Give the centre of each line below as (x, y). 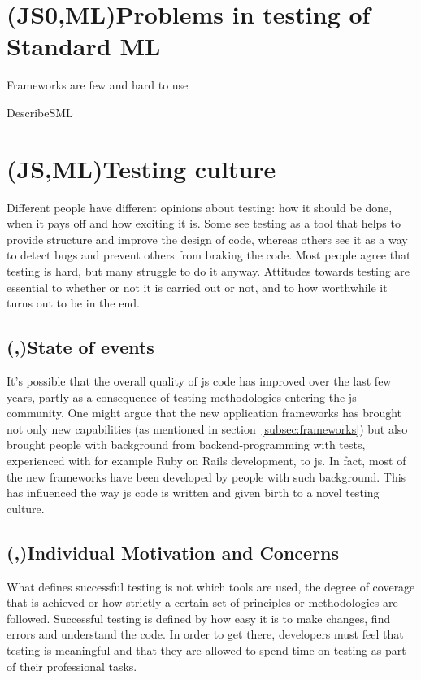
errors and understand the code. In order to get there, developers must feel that (205, 634)
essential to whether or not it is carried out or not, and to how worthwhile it (197, 287)
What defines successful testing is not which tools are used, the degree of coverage (211, 586)
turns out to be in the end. (73, 303)
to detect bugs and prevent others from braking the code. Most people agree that (209, 255)
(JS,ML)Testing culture (141, 168)
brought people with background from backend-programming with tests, (186, 445)
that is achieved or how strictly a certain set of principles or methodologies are (202, 602)
